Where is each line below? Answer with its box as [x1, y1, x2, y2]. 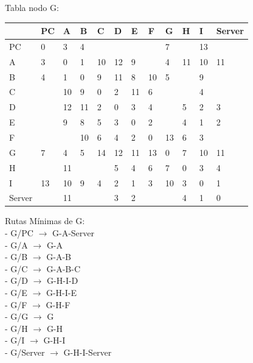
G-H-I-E [46, 286, 77, 299]
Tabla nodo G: [5, 1, 59, 13]
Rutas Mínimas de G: [5, 214, 85, 227]
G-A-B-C [46, 262, 80, 275]
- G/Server [5, 346, 45, 358]
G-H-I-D [47, 274, 78, 287]
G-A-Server [52, 227, 95, 239]
